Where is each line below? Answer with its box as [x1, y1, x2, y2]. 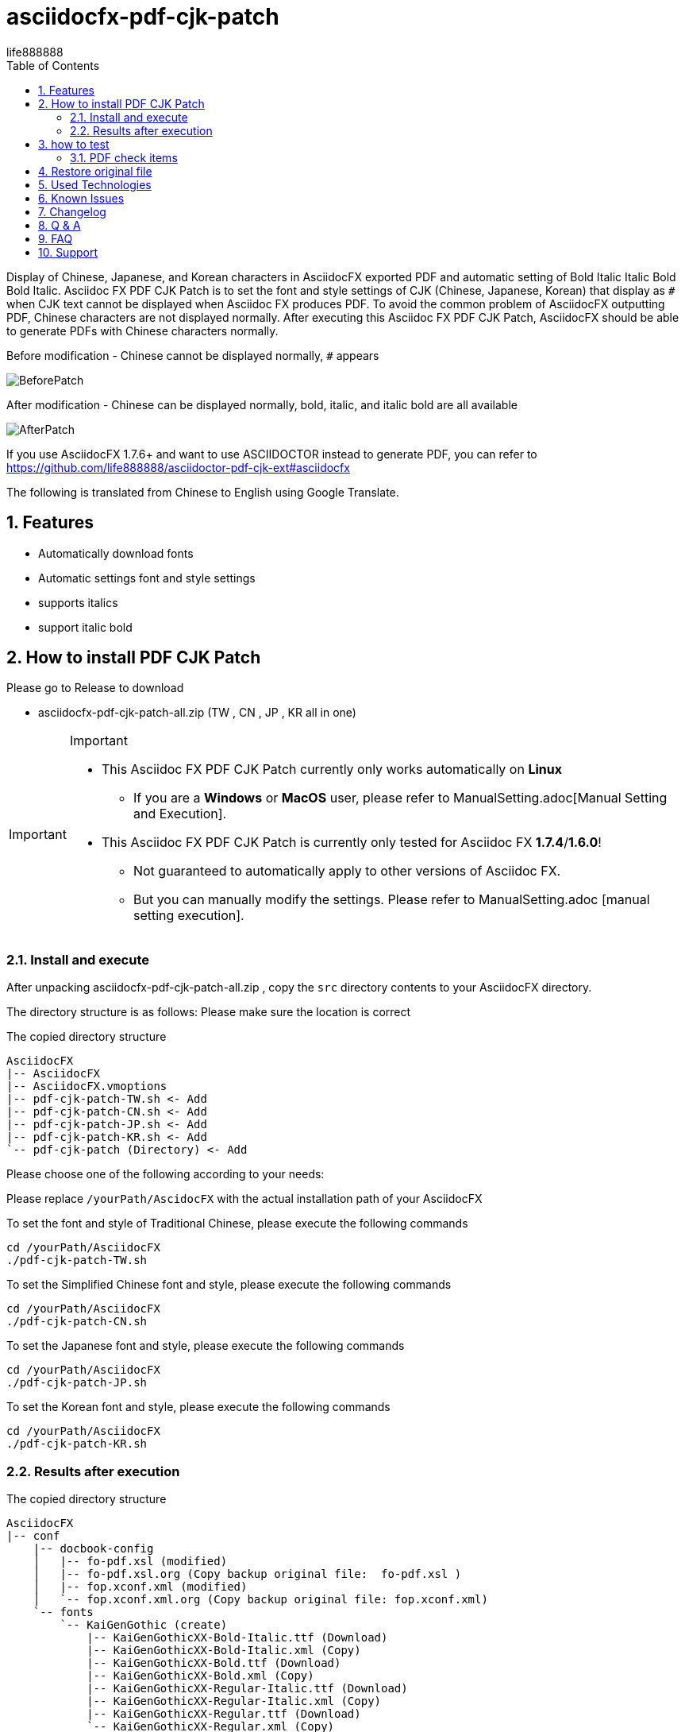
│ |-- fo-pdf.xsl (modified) [33, 1554, 228, 1568]
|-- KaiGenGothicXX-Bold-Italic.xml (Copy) [87, 1643, 361, 1657]
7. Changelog [38, 204, 106, 218]
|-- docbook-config [33, 1541, 154, 1555]
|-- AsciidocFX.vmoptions [6, 1080, 167, 1093]
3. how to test [38, 137, 110, 151]
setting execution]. [133, 907, 244, 924]
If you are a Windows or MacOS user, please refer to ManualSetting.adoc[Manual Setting [133, 790, 668, 806]
